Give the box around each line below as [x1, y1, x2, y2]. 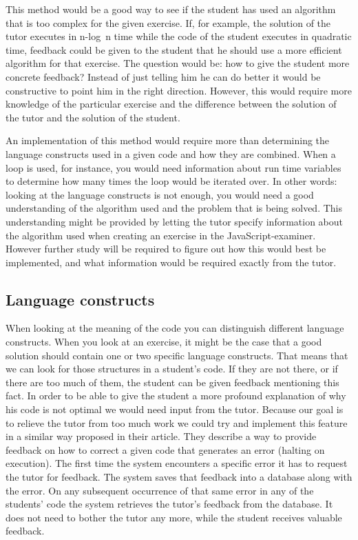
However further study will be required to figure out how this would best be [6, 241, 326, 256]
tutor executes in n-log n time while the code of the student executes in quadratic [6, 29, 352, 43]
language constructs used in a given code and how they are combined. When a [6, 146, 336, 161]
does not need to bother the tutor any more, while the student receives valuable [6, 510, 342, 524]
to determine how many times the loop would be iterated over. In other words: [6, 174, 337, 188]
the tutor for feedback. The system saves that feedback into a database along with [6, 470, 352, 484]
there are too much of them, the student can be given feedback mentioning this [6, 374, 339, 389]
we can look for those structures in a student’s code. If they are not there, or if [6, 361, 338, 376]
